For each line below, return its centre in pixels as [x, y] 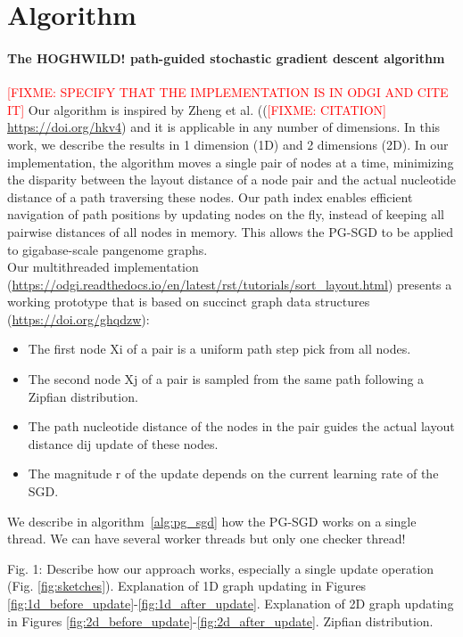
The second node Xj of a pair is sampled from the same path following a [226, 379]
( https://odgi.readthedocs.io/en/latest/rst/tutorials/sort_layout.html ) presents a [230, 284]
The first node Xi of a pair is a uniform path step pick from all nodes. [219, 349]
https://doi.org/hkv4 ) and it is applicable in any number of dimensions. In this [224, 127]
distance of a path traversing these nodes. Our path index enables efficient [210, 196]
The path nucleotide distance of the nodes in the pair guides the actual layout [241, 426]
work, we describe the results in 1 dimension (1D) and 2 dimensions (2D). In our [228, 144]
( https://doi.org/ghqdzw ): [79, 318]
